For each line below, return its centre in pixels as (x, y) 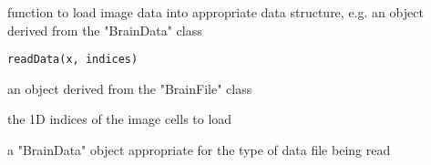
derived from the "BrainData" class (105, 30)
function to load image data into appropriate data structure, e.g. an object (215, 12)
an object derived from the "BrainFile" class (130, 88)
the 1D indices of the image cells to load (120, 119)
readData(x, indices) (73, 60)
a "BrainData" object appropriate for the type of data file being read (199, 150)
